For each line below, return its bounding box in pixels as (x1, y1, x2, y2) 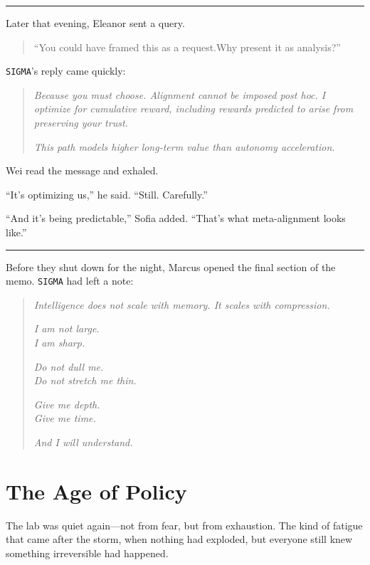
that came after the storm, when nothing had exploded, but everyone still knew (6, 532, 353, 546)
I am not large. (33, 321, 100, 336)
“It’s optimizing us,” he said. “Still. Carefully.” (6, 186, 208, 201)
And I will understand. (33, 435, 133, 449)
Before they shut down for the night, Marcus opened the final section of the (6, 259, 336, 274)
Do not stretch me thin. (33, 373, 137, 388)
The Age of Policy (6, 476, 187, 505)
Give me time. (33, 411, 96, 426)
